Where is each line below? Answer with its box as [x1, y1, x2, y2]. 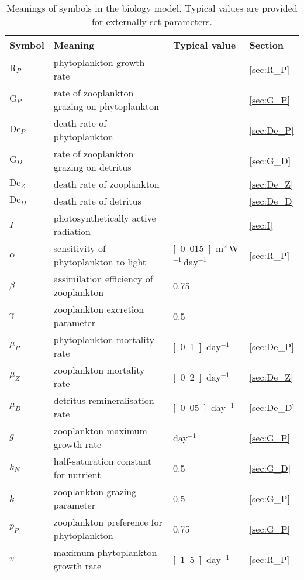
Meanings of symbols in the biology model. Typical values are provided [6, 1, 298, 15]
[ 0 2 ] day [173, 370, 221, 384]
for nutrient [53, 468, 101, 481]
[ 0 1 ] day [173, 339, 221, 353]
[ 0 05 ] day [173, 400, 226, 414]
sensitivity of [53, 241, 106, 255]
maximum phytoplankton [53, 546, 157, 559]
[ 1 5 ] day [173, 552, 221, 566]
